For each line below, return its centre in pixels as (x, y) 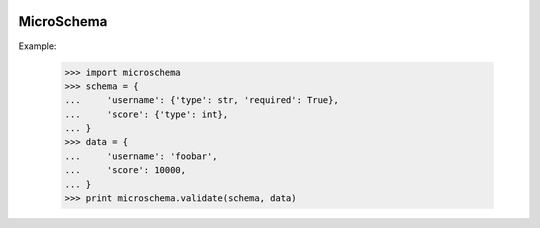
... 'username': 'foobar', (141, 156)
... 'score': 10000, (125, 170)
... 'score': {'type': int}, (146, 114)
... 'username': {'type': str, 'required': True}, (201, 100)
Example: (37, 46)
